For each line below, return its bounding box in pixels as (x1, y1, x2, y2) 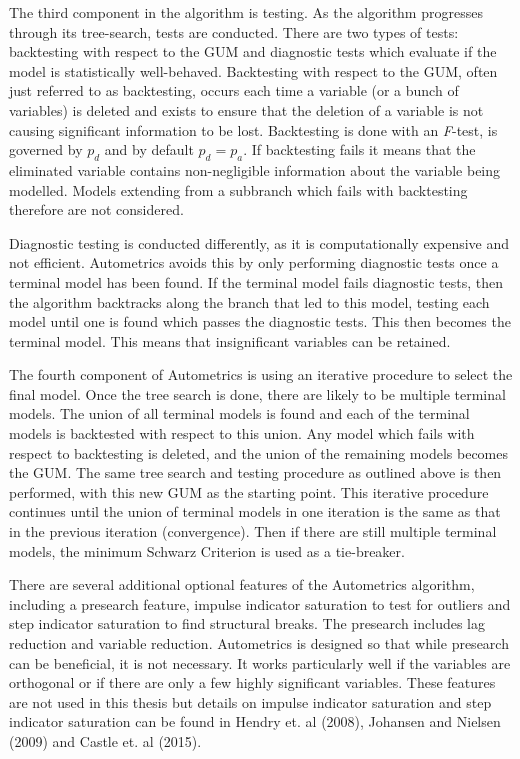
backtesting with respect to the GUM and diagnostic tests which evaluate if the (9, 41, 497, 62)
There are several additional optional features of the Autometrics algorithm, (9, 574, 475, 595)
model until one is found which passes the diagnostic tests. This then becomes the (9, 311, 511, 332)
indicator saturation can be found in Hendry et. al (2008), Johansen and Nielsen (9, 711, 501, 732)
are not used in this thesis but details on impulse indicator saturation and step (9, 691, 492, 712)
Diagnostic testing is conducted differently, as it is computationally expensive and (9, 232, 510, 253)
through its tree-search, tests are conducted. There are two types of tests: (9, 21, 459, 42)
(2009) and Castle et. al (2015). (9, 730, 202, 751)
